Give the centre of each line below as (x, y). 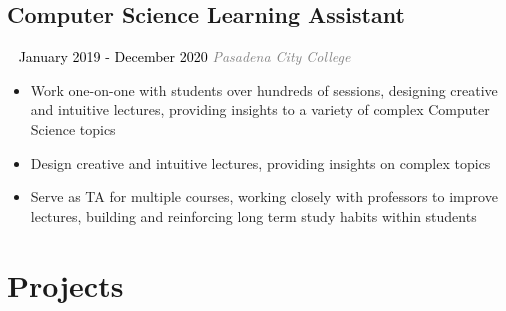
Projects (65, 284)
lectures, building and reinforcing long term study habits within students (253, 215)
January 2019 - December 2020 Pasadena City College (184, 56)
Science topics (73, 128)
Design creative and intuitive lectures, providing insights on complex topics (260, 162)
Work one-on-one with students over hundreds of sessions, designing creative (264, 89)
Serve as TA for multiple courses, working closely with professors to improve (264, 196)
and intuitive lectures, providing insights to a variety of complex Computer (260, 109)
